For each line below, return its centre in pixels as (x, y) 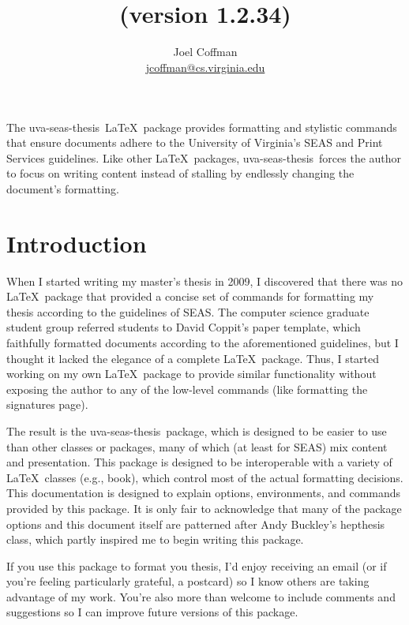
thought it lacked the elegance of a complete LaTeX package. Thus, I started (193, 358)
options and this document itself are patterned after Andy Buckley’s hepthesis (196, 524)
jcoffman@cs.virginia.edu (205, 67)
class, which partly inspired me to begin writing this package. (155, 539)
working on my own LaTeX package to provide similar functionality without (191, 374)
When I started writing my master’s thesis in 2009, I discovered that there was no (204, 281)
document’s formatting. (63, 188)
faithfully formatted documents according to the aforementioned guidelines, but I (203, 342)
